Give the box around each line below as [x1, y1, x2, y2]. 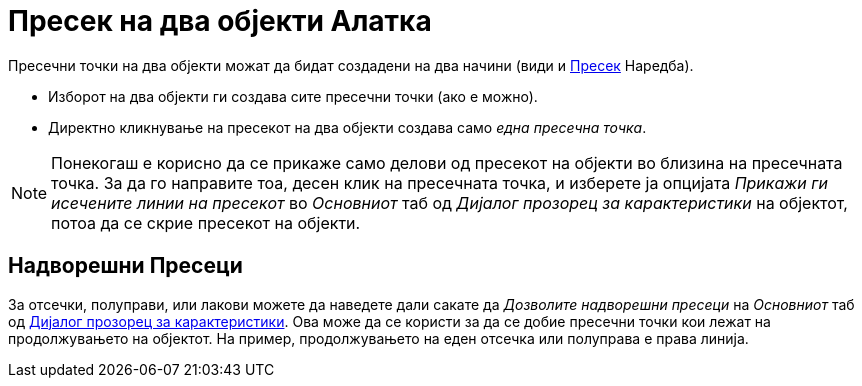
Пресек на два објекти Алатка [8, 4, 432, 38]
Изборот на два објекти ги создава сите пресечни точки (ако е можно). [48, 87, 538, 105]
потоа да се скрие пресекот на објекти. [51, 212, 361, 233]
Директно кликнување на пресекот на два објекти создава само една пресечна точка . [48, 118, 647, 136]
